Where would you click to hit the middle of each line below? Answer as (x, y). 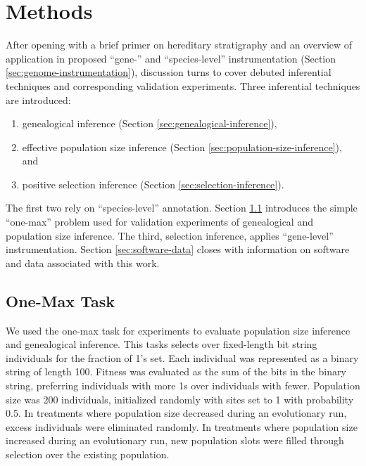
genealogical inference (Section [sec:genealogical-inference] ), (150, 123)
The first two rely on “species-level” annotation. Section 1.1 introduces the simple (182, 208)
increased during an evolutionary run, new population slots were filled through (175, 440)
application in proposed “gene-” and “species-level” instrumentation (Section (171, 58)
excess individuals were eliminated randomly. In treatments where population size (182, 426)
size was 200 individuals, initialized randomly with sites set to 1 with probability (180, 399)
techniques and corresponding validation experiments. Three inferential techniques (183, 85)
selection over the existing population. (88, 454)
